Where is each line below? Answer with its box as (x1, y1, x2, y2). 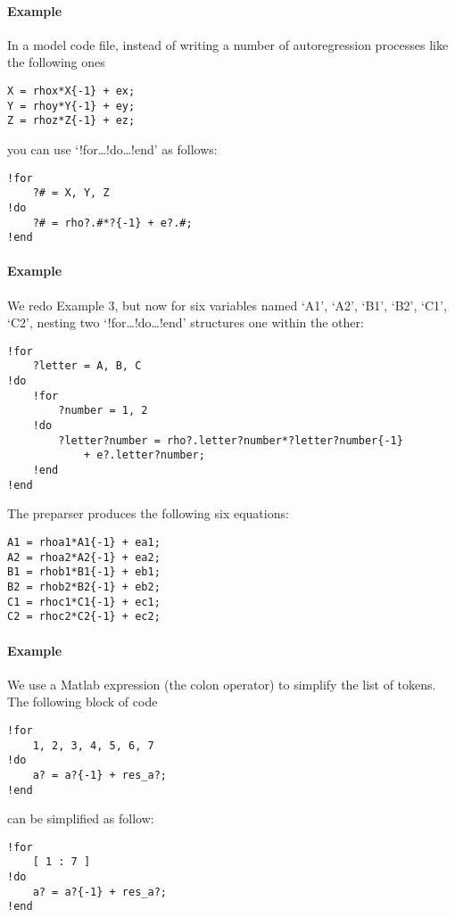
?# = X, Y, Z (32, 186, 110, 200)
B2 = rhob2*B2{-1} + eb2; (7, 580, 161, 593)
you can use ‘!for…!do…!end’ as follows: (7, 139, 218, 158)
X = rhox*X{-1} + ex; (7, 84, 136, 97)
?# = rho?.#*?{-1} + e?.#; (32, 216, 193, 229)
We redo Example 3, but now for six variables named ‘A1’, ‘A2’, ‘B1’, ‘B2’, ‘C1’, (7, 295, 447, 314)
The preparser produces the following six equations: (7, 504, 289, 523)
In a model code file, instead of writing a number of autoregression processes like (7, 35, 449, 54)
